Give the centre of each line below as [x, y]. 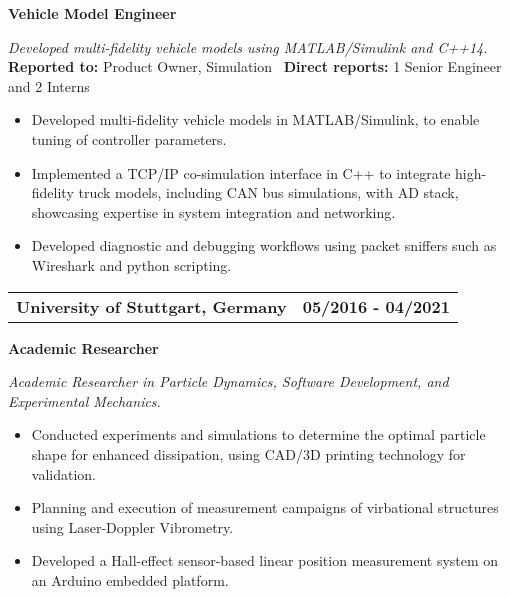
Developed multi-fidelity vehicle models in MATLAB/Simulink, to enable [255, 119]
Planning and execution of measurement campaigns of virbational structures [265, 507]
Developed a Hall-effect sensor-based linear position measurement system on [265, 560]
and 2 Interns [49, 85]
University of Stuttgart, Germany [151, 306]
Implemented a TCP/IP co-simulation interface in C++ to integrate [241, 172]
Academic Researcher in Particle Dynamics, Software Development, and [228, 381]
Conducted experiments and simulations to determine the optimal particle [258, 434]
